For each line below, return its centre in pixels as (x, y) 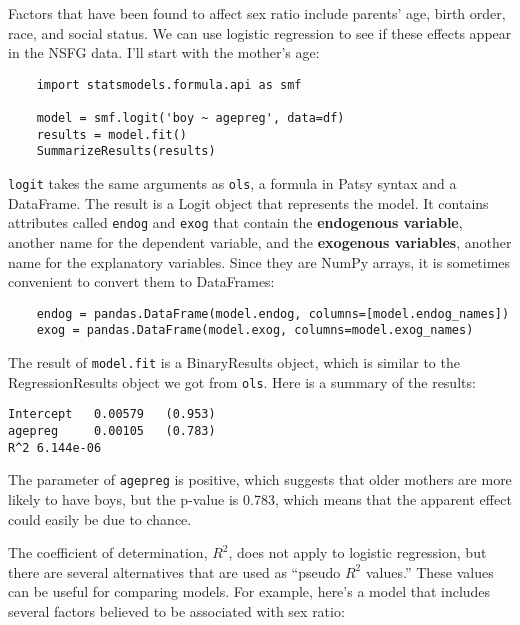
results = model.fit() (111, 134)
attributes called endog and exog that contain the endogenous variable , (235, 222)
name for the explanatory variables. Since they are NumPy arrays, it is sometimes (259, 261)
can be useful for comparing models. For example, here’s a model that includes (249, 591)
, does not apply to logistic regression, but (357, 552)
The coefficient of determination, (108, 552)
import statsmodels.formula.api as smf (169, 84)
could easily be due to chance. (100, 518)
